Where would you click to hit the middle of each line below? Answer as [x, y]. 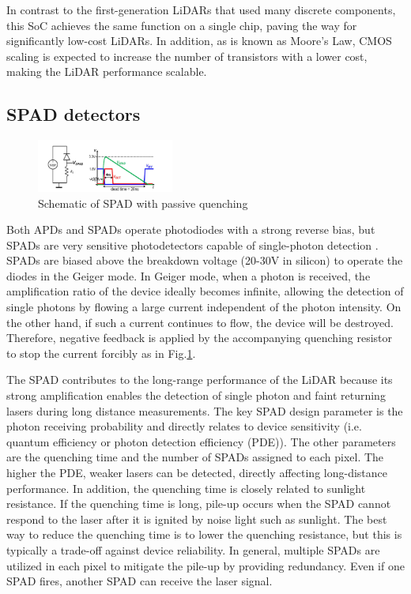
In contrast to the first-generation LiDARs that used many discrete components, [201, 9]
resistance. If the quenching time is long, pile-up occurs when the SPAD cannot [199, 504]
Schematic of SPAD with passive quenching [143, 203]
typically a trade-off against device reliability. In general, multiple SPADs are [193, 549]
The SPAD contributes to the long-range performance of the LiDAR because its [200, 380]
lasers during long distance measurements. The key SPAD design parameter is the [205, 410]
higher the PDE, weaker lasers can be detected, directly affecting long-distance [197, 473]
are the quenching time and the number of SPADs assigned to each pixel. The [195, 457]
